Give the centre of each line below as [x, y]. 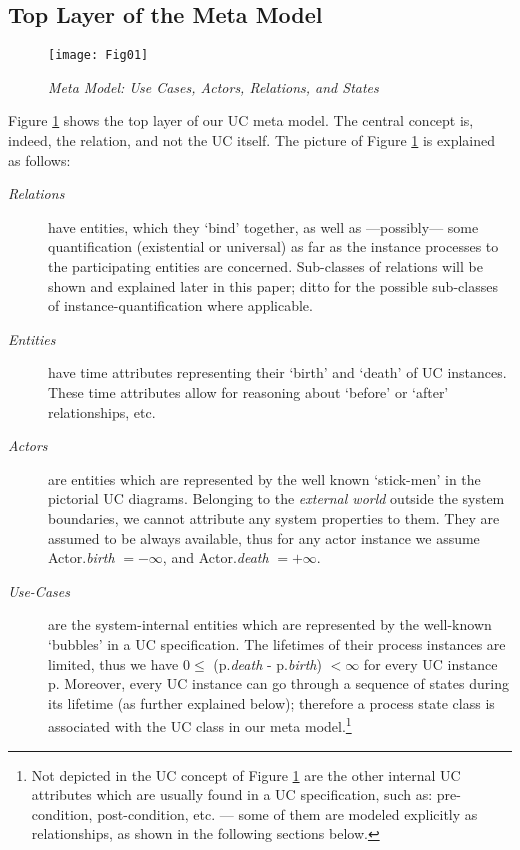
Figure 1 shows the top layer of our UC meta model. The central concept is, [241, 120]
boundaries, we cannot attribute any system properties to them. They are [274, 517]
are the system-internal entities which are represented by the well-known [270, 624]
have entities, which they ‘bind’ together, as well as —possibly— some [263, 226]
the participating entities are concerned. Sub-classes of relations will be [265, 266]
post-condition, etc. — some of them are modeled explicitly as [287, 813]
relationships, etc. [102, 411]
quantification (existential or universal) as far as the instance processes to [273, 246]
